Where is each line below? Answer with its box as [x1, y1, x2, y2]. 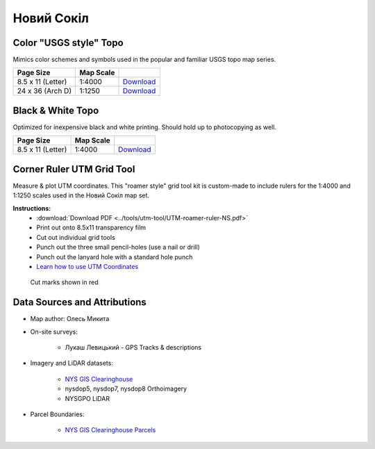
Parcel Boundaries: [30, 410, 85, 418]
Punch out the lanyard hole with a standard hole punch [36, 252, 193, 261]
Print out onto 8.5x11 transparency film [36, 223, 146, 232]
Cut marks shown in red [30, 278, 99, 286]
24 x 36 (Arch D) [17, 86, 72, 96]
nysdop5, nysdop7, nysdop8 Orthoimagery [65, 384, 187, 393]
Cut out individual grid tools [36, 233, 116, 241]
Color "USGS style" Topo [12, 37, 124, 49]
